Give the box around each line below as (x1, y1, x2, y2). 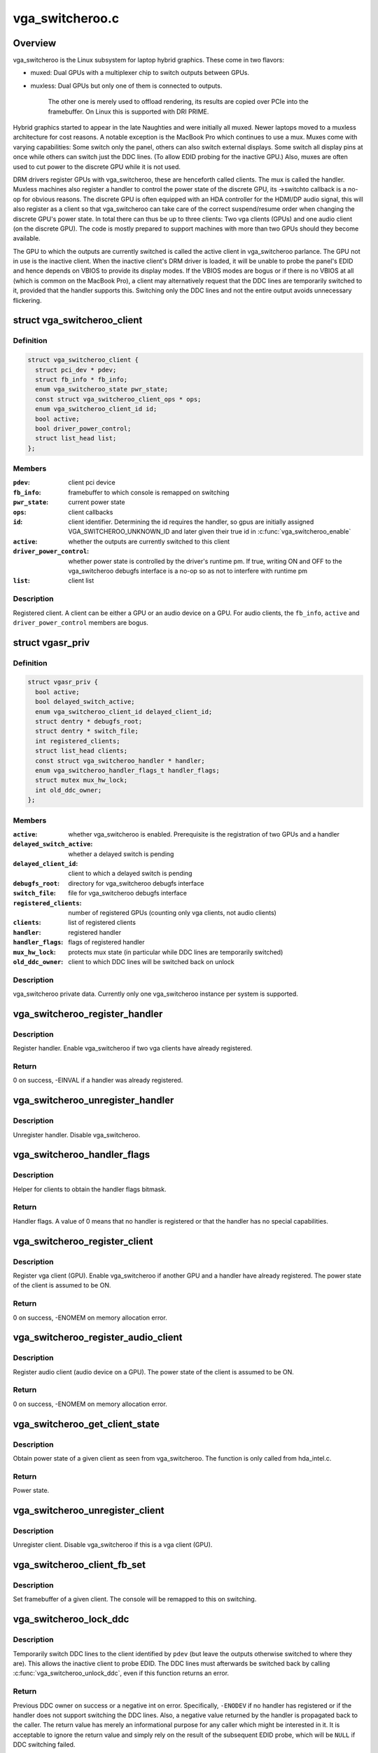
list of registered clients (68, 919, 136, 927)
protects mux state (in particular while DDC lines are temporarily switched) (68, 947, 283, 956)
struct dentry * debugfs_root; (35, 717, 143, 726)
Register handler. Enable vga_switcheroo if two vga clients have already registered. (13, 1044, 253, 1053)
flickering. (13, 296, 42, 304)
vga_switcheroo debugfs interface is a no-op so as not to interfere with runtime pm (68, 567, 308, 575)
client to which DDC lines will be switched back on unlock (68, 957, 234, 966)
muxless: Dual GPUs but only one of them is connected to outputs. (30, 81, 223, 90)
